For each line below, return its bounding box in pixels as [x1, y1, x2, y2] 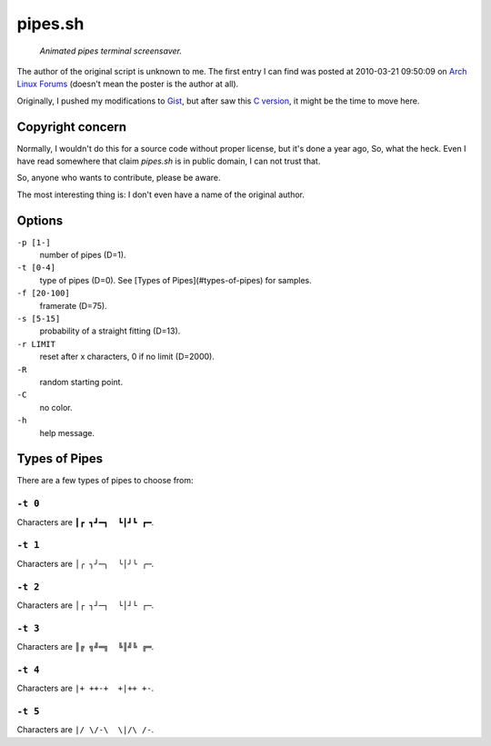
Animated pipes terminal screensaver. [39, 45, 182, 56]
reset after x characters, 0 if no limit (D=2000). [39, 351, 215, 363]
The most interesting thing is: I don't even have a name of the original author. [16, 189, 305, 200]
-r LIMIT [16, 339, 56, 349]
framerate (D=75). [39, 300, 108, 311]
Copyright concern [16, 119, 127, 134]
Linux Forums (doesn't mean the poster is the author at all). [16, 78, 239, 90]
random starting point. [39, 377, 123, 387]
